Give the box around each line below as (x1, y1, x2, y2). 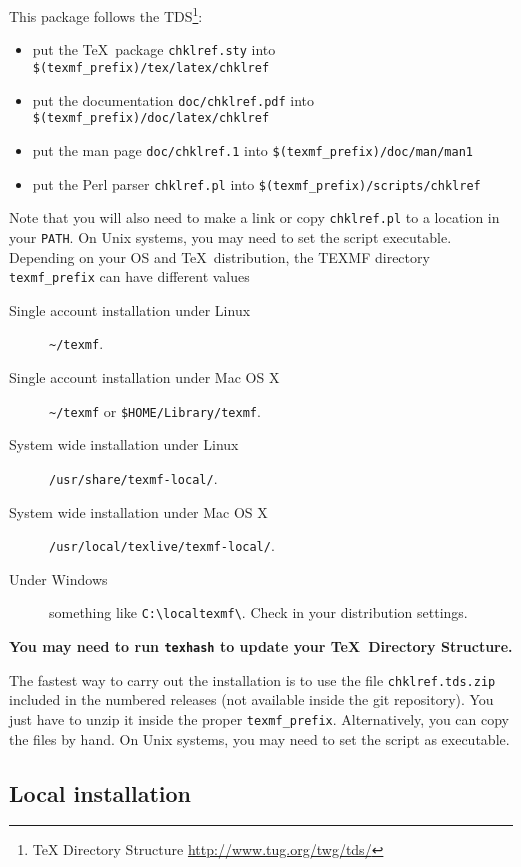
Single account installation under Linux (9, 299, 251, 320)
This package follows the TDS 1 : (9, 3, 203, 26)
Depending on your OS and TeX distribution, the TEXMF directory (9, 246, 430, 267)
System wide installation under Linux (9, 434, 239, 455)
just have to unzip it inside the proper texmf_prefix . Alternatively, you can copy (9, 708, 509, 729)
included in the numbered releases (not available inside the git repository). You (9, 689, 494, 710)
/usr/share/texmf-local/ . (49, 467, 218, 488)
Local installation (9, 777, 191, 808)
